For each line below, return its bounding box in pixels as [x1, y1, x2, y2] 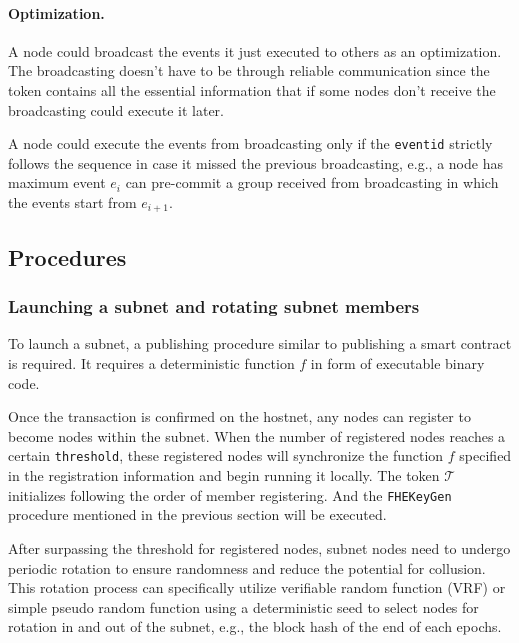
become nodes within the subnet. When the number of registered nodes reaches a [8, 425, 506, 446]
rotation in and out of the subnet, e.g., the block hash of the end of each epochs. [8, 616, 502, 637]
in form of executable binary [310, 353, 485, 374]
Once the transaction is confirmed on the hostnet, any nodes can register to [8, 406, 471, 427]
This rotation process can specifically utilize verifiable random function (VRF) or [8, 577, 506, 598]
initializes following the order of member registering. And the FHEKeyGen [8, 484, 452, 505]
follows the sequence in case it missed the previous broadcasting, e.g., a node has [8, 152, 503, 173]
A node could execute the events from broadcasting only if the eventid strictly [8, 133, 493, 154]
